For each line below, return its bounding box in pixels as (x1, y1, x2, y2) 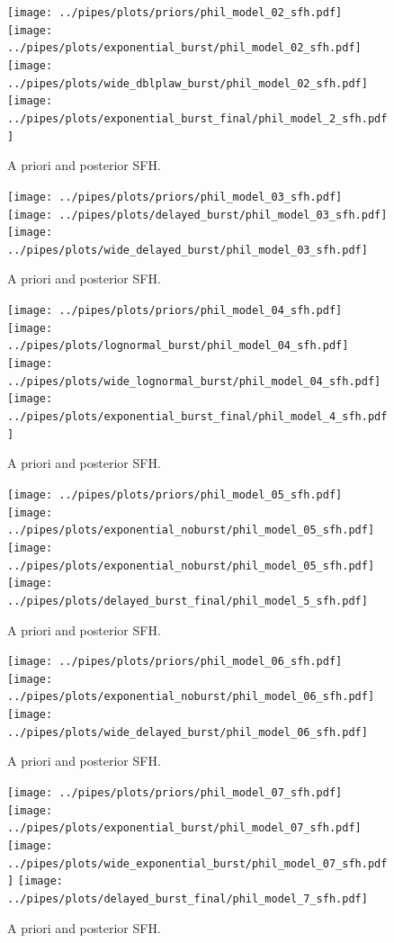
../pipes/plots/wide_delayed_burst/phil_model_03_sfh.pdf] (7, 243, 368, 256)
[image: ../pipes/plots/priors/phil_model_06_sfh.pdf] (7, 655, 343, 669)
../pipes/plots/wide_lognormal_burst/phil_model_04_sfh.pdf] (7, 374, 381, 388)
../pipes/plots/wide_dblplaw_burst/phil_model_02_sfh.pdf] (7, 76, 368, 90)
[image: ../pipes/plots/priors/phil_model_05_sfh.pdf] (7, 488, 343, 501)
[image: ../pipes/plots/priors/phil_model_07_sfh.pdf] (7, 786, 343, 799)
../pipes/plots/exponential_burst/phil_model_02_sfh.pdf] (7, 41, 362, 55)
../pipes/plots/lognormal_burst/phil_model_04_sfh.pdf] (7, 339, 349, 353)
